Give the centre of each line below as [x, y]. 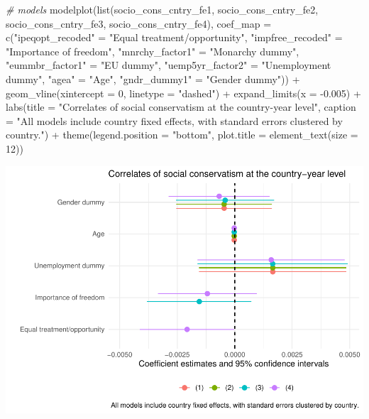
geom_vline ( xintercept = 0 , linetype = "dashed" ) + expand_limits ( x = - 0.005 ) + [183, 93]
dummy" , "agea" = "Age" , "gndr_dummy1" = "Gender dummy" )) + [153, 78]
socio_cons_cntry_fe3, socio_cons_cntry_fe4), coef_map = [139, 23]
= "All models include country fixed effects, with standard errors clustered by [174, 120]
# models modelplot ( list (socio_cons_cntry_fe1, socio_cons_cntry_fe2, [162, 9]
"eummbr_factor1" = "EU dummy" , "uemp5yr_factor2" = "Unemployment [169, 65]
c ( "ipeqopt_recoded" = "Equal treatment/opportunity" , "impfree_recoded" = [174, 37]
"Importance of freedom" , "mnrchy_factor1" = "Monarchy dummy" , [153, 51]
